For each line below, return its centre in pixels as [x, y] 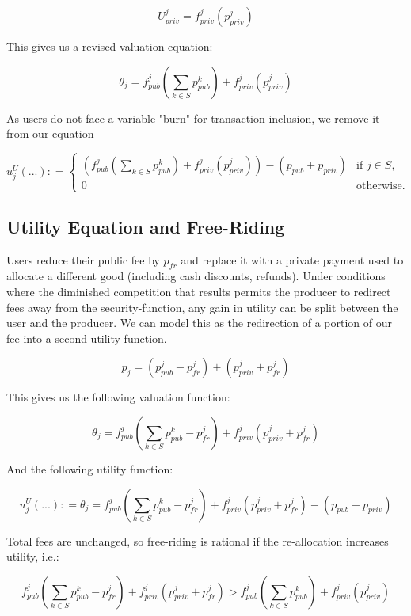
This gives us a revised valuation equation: [110, 46]
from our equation [50, 133]
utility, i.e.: [33, 556]
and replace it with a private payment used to [292, 259]
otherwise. [381, 186]
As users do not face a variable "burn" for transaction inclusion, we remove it [193, 118]
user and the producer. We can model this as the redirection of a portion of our [200, 323]
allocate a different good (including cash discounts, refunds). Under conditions [196, 276]
